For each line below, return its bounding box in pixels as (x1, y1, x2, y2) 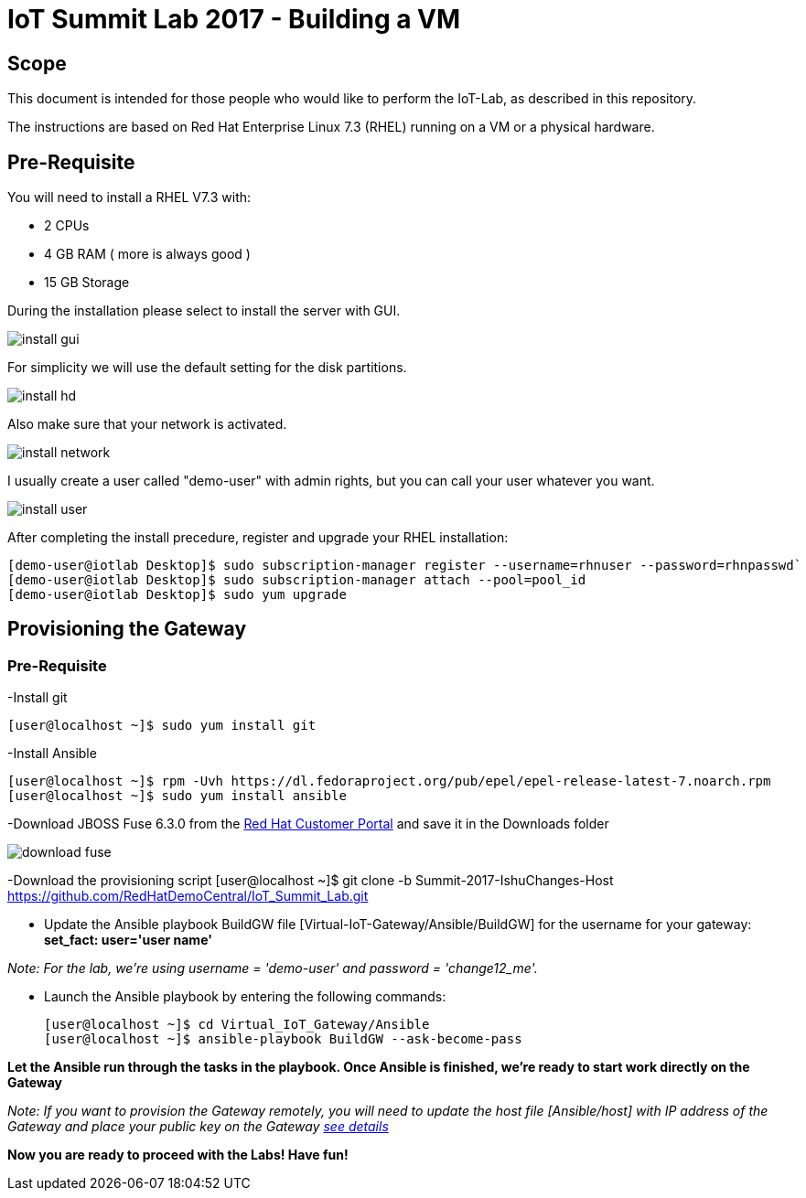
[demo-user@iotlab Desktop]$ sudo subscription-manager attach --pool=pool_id (7, 572, 586, 588)
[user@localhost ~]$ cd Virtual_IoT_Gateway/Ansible (44, 1017, 430, 1032)
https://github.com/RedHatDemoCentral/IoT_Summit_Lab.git (7, 888, 369, 904)
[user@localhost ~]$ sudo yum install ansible (7, 788, 347, 804)
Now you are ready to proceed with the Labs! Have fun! (7, 1147, 349, 1163)
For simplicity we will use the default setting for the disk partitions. (7, 359, 407, 376)
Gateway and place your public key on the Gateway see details (7, 1118, 389, 1135)
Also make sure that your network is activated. (7, 416, 287, 433)
